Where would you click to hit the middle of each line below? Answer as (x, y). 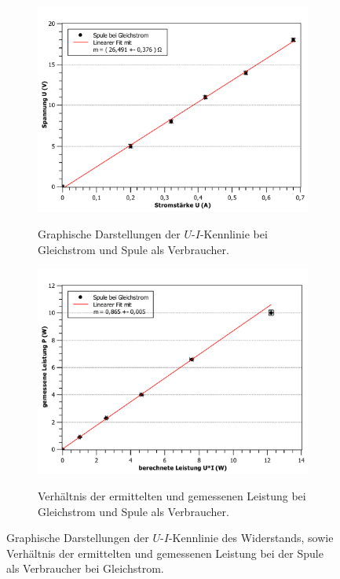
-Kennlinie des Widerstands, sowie (251, 538)
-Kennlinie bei (234, 233)
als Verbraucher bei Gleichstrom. (85, 568)
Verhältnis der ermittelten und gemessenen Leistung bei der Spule (165, 553)
